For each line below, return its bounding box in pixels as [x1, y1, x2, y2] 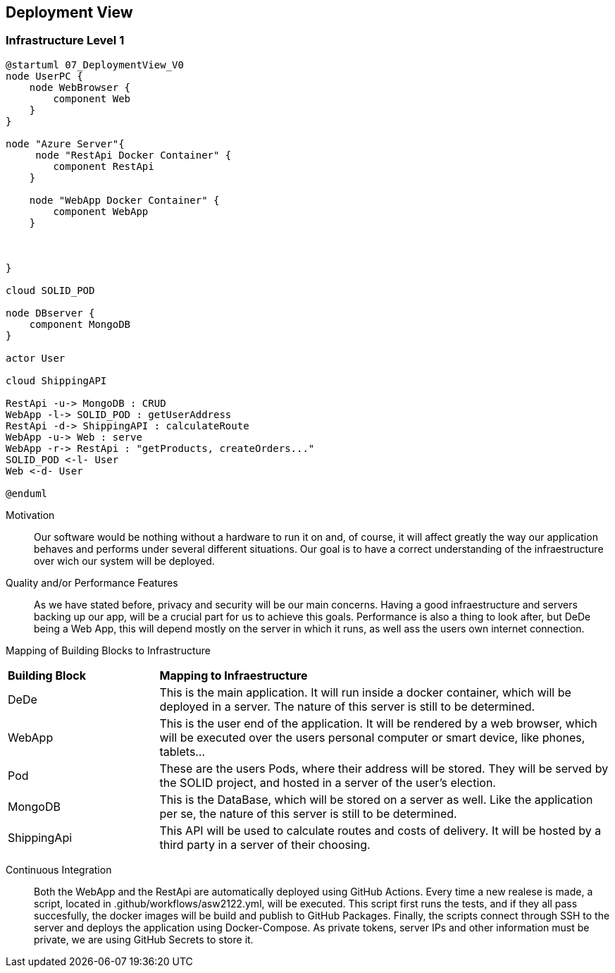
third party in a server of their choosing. [159, 837, 371, 852]
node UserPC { [6, 70, 83, 82]
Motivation [6, 508, 55, 521]
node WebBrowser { [29, 81, 131, 93]
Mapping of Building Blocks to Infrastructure [6, 644, 211, 656]
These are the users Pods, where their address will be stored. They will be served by [159, 761, 609, 776]
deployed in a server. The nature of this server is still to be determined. [159, 699, 535, 714]
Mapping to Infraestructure [159, 668, 308, 683]
